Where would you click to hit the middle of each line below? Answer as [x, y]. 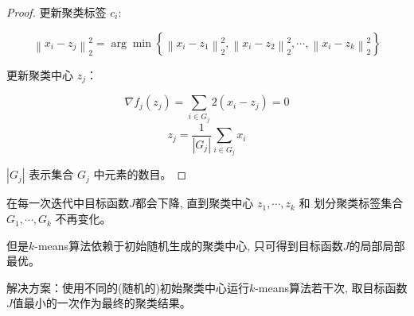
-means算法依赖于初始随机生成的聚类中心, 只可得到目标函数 [189, 245]
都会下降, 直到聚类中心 [194, 203]
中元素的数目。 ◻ [140, 174]
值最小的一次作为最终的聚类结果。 [102, 303]
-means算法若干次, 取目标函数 [331, 287]
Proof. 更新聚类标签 [57, 12]
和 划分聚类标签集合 [351, 203]
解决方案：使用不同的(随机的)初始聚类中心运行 [128, 287]
